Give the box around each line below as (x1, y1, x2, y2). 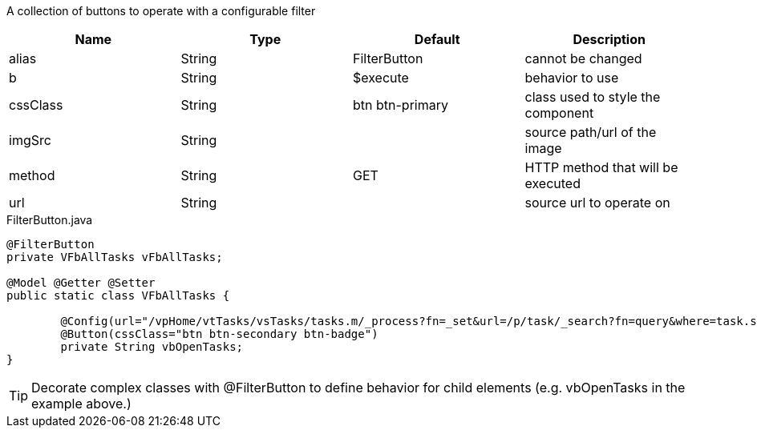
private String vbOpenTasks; (60, 340, 244, 353)
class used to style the (524, 89, 661, 105)
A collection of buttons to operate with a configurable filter (6, 4, 316, 18)
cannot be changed (524, 50, 642, 66)
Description (573, 31, 646, 47)
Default (414, 31, 460, 47)
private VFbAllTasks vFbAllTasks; (6, 251, 223, 263)
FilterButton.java (6, 213, 93, 227)
